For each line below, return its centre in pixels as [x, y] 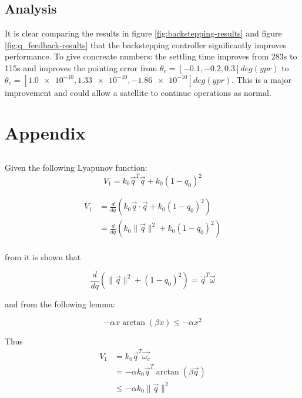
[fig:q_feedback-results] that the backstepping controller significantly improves [146, 44]
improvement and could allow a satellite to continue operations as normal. [138, 92]
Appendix [45, 133]
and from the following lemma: [60, 304]
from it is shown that [43, 257]
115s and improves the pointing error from [81, 67]
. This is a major [262, 79]
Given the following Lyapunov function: [76, 167]
